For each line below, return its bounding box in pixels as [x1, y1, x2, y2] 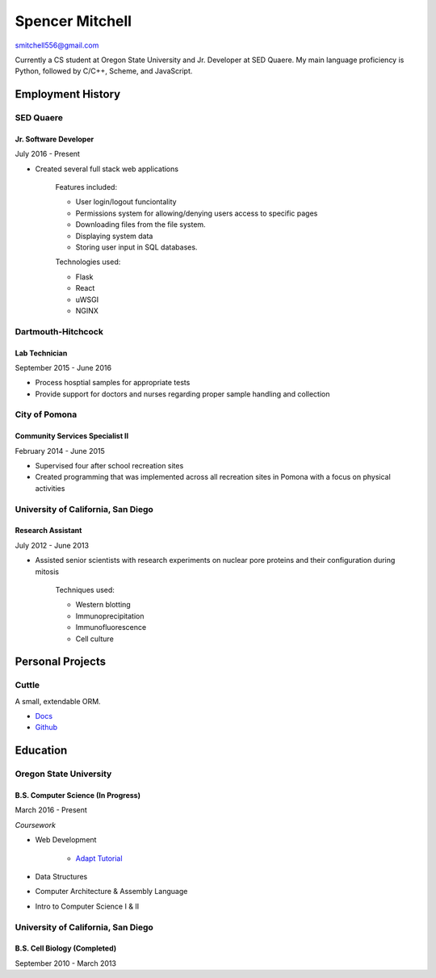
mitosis [35, 566, 60, 577]
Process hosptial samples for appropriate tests [35, 378, 191, 388]
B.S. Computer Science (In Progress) [15, 791, 141, 800]
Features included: [55, 183, 117, 192]
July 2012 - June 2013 [15, 540, 89, 550]
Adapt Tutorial [75, 853, 123, 863]
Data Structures [35, 872, 88, 881]
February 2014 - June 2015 [15, 446, 105, 455]
